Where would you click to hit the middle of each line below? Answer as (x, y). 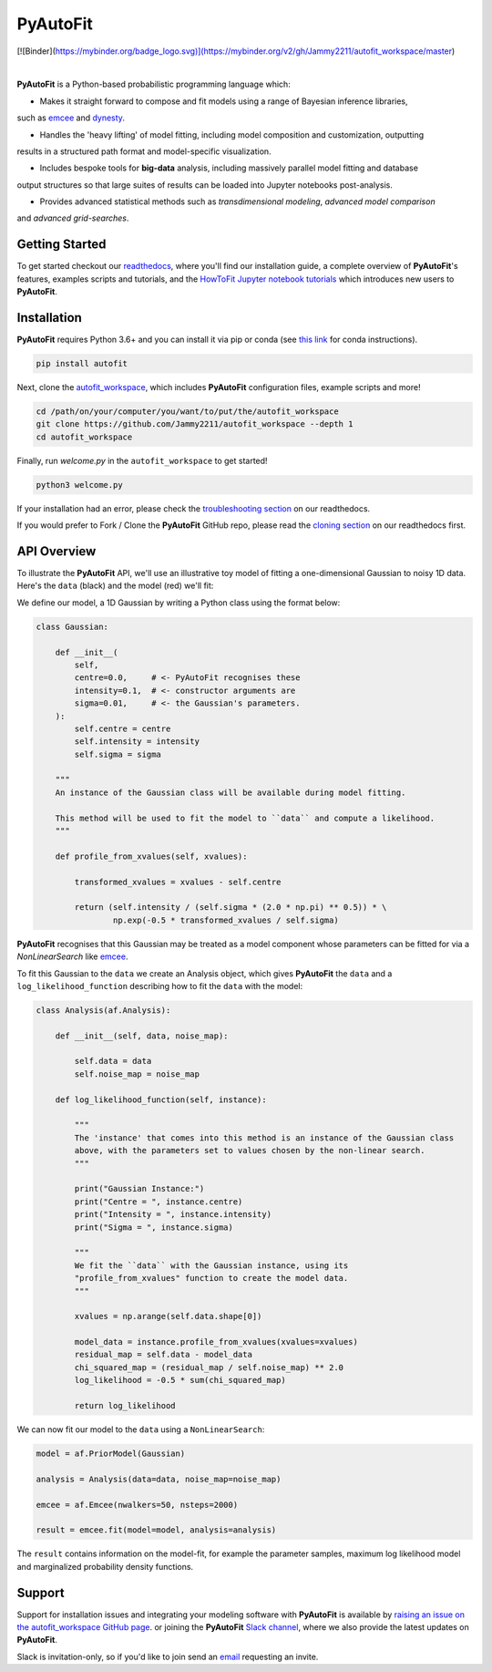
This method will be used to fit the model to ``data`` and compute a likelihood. (245, 818)
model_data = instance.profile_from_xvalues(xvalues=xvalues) (216, 1342)
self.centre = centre (123, 728)
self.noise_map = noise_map (137, 1074)
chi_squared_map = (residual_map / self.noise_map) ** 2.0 (209, 1367)
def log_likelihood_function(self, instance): (161, 1099)
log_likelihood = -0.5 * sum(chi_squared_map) (180, 1380)
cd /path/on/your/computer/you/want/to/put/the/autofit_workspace (187, 412)
